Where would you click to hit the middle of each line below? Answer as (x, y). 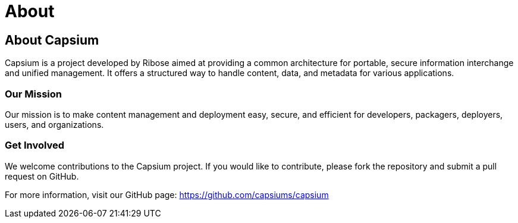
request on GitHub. (42, 176)
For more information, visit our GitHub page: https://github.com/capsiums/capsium (167, 194)
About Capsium (52, 40)
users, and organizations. (54, 124)
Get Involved (35, 145)
